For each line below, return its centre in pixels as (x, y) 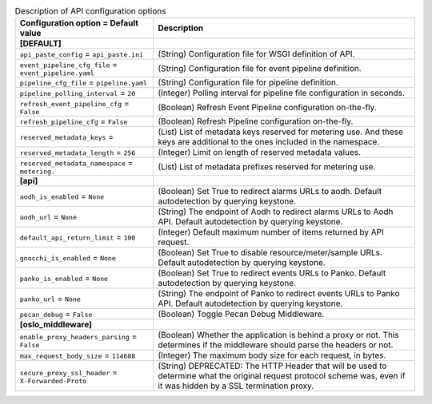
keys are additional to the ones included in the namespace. (269, 142)
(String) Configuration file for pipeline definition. (248, 82)
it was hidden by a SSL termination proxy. (236, 386)
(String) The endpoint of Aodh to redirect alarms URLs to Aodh (276, 212)
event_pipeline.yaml (57, 73)
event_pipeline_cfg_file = (68, 65)
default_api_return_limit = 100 (78, 237)
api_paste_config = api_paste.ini (82, 54)
